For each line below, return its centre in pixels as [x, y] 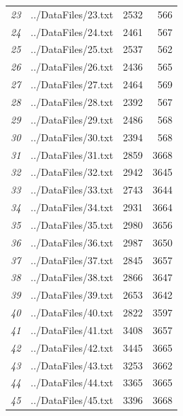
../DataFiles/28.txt [72, 101]
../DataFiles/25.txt [72, 49]
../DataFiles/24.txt [72, 31]
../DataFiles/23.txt [72, 14]
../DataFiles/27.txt [72, 84]
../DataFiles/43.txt [72, 365]
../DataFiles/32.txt [72, 172]
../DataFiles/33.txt [72, 190]
